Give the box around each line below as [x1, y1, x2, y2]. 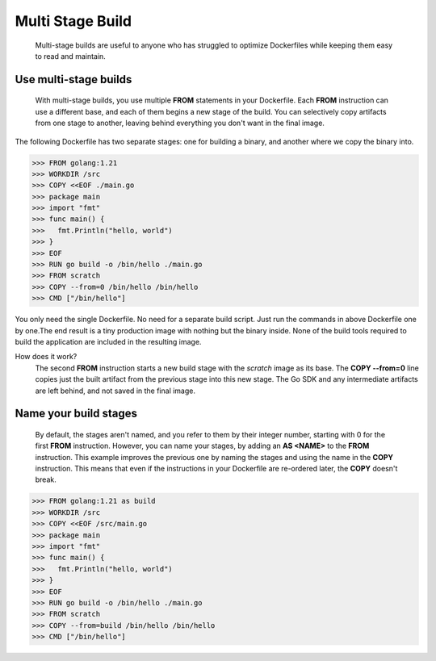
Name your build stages [15, 407, 137, 420]
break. [35, 475, 57, 484]
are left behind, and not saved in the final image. [35, 386, 196, 395]
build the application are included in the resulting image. [15, 337, 202, 346]
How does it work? [15, 352, 78, 362]
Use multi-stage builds [15, 73, 132, 86]
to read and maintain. [35, 51, 107, 61]
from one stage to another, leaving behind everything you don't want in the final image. [35, 118, 325, 128]
